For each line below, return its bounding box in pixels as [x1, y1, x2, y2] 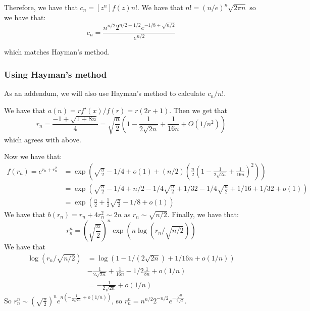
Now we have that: [4, 151, 62, 162]
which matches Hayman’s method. [4, 46, 110, 57]
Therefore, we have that [4, 2, 78, 12]
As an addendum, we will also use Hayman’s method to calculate [4, 88, 205, 98]
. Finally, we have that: [167, 209, 239, 219]
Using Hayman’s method [4, 68, 107, 80]
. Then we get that [169, 105, 227, 115]
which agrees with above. [4, 134, 81, 144]
